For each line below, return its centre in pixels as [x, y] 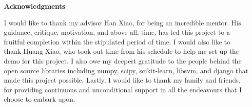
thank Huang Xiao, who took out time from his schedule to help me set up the [122, 51]
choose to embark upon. [39, 99]
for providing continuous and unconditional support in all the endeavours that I [123, 89]
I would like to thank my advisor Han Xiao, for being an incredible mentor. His [123, 22]
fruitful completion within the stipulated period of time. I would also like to [117, 41]
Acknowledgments [35, 6]
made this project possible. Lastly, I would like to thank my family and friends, [122, 80]
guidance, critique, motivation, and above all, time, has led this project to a [117, 32]
